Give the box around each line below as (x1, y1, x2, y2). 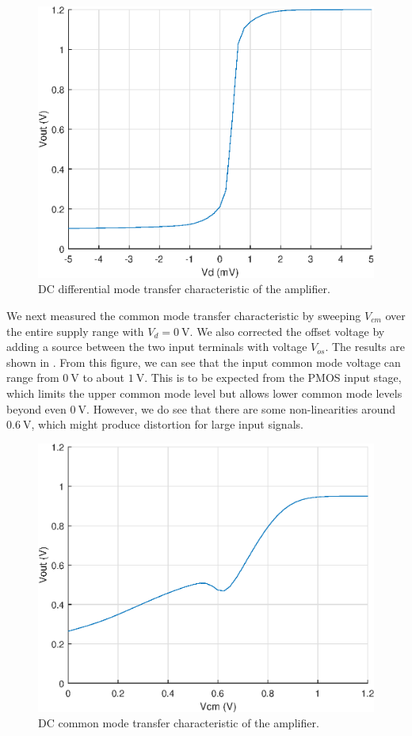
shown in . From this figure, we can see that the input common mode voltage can (6, 353, 401, 370)
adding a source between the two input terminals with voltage (6, 338, 307, 355)
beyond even (6, 400, 67, 417)
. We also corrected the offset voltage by (189, 322, 385, 339)
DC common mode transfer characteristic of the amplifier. (38, 715, 319, 731)
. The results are (325, 338, 405, 355)
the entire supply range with (6, 322, 144, 339)
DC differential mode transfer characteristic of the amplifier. (38, 280, 330, 297)
